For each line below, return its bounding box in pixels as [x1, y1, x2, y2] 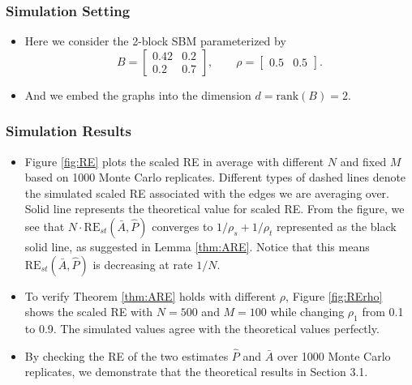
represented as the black [277, 218, 397, 234]
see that [24, 218, 65, 234]
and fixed [340, 152, 387, 169]
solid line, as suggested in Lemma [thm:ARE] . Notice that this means [24, 238, 370, 255]
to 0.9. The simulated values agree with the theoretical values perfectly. [24, 319, 380, 336]
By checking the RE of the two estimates [24, 347, 229, 364]
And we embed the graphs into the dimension [24, 86, 251, 103]
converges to [152, 218, 213, 234]
